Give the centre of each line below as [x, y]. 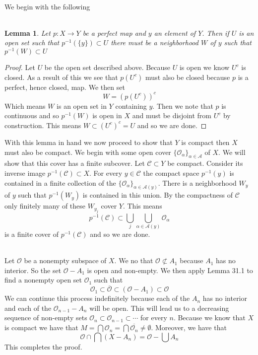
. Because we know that [209, 318]
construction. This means [43, 125]
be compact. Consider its [205, 163]
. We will [232, 152]
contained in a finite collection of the [60, 182]
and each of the [28, 308]
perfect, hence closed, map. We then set [65, 87]
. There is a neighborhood [197, 182]
